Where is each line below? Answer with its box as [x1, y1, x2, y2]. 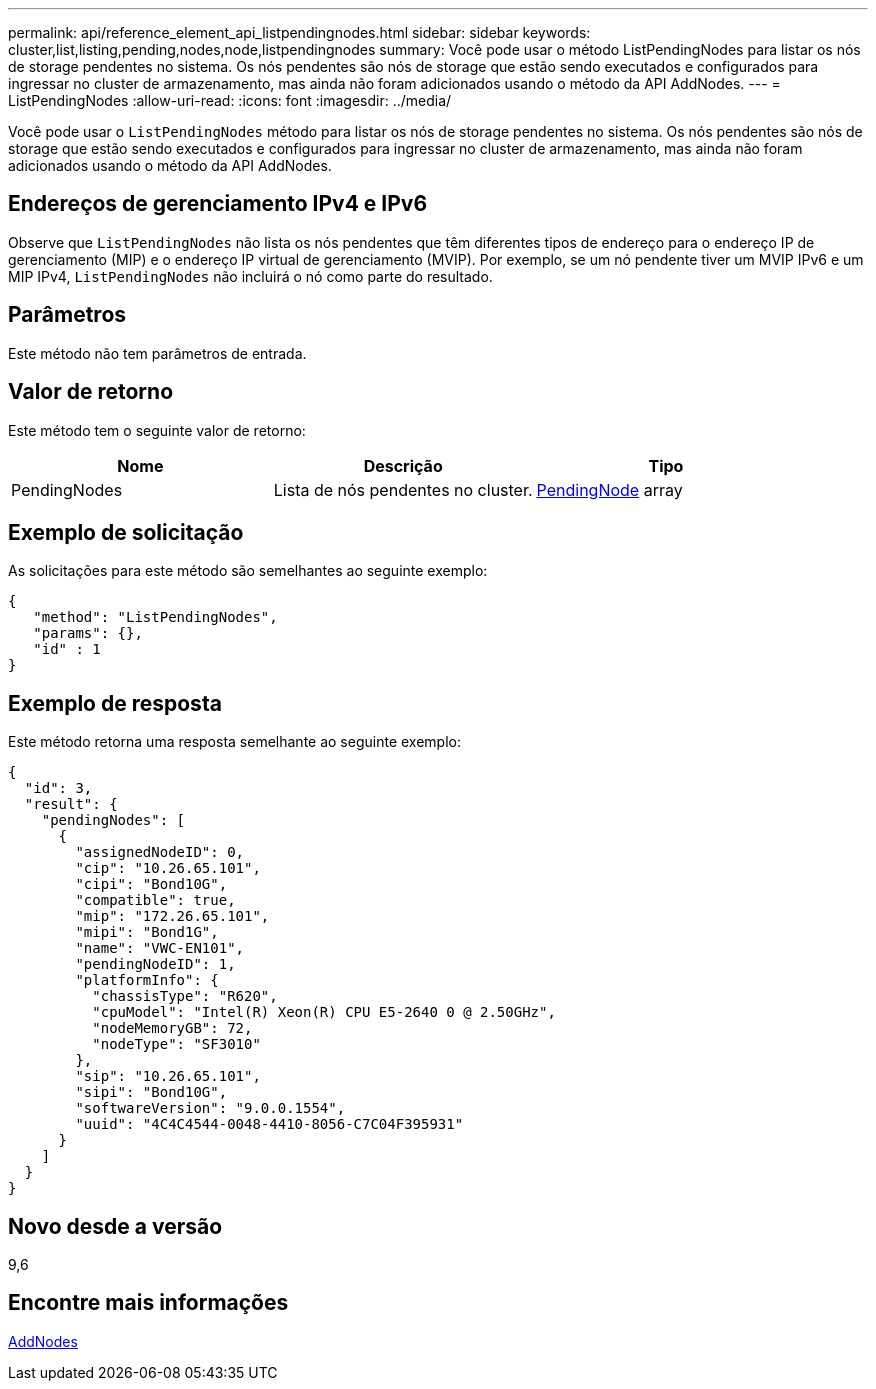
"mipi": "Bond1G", [75, 924, 219, 941]
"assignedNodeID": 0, [75, 844, 245, 861]
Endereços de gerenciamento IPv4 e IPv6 [8, 191, 428, 217]
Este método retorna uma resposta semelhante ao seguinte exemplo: [8, 733, 461, 751]
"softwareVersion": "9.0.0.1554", [75, 1100, 346, 1117]
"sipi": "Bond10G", [75, 1084, 228, 1101]
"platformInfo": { [75, 972, 219, 989]
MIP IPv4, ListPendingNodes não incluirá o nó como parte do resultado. [8, 267, 493, 285]
